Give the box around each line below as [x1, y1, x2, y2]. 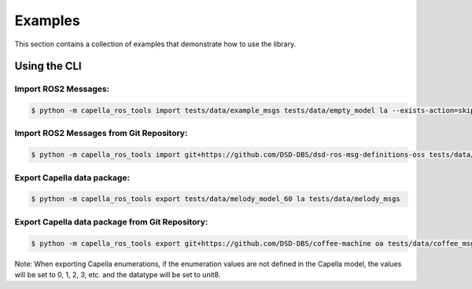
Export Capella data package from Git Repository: [14, 216, 208, 227]
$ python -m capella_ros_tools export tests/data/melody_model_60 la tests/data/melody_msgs [31, 195, 400, 203]
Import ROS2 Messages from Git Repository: [14, 128, 188, 139]
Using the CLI [14, 60, 82, 73]
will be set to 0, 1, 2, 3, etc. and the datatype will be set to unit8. [14, 269, 221, 279]
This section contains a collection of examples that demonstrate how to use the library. [14, 39, 297, 49]
